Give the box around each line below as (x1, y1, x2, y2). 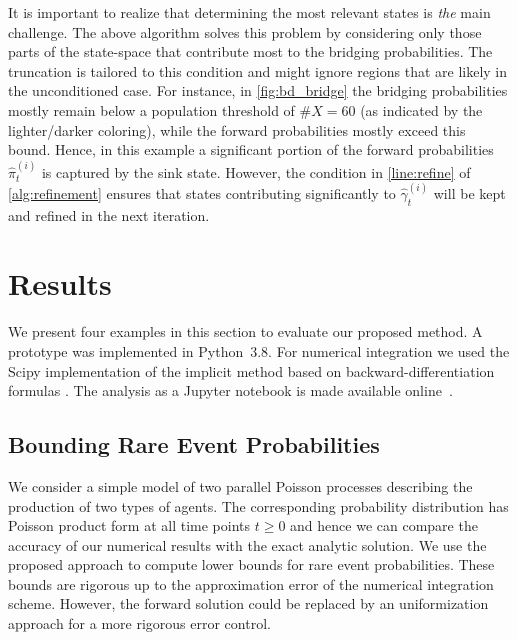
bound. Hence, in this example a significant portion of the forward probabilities (8, 139, 494, 160)
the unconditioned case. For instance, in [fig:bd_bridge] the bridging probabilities (8, 80, 508, 101)
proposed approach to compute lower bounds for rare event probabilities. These (8, 554, 495, 575)
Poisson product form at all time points (8, 515, 251, 536)
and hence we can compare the (290, 515, 478, 536)
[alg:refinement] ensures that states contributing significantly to (8, 182, 396, 203)
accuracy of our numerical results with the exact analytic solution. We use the (8, 534, 487, 555)
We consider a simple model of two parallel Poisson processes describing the (8, 475, 473, 496)
